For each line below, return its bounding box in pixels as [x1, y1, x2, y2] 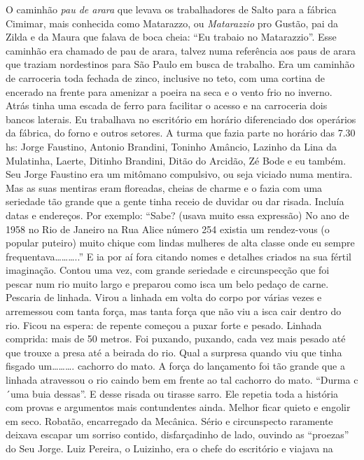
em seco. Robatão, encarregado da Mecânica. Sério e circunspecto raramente [6, 413, 333, 428]
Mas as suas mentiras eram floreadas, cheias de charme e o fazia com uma [6, 180, 323, 195]
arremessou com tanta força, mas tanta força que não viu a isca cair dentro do [6, 304, 342, 319]
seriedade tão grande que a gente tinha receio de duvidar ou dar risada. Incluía [6, 194, 344, 209]
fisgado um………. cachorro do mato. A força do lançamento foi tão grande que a [6, 358, 345, 373]
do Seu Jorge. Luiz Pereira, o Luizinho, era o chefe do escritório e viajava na [6, 441, 333, 455]
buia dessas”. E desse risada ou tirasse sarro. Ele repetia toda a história [32, 386, 339, 400]
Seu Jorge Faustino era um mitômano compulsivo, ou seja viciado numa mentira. [6, 167, 353, 181]
